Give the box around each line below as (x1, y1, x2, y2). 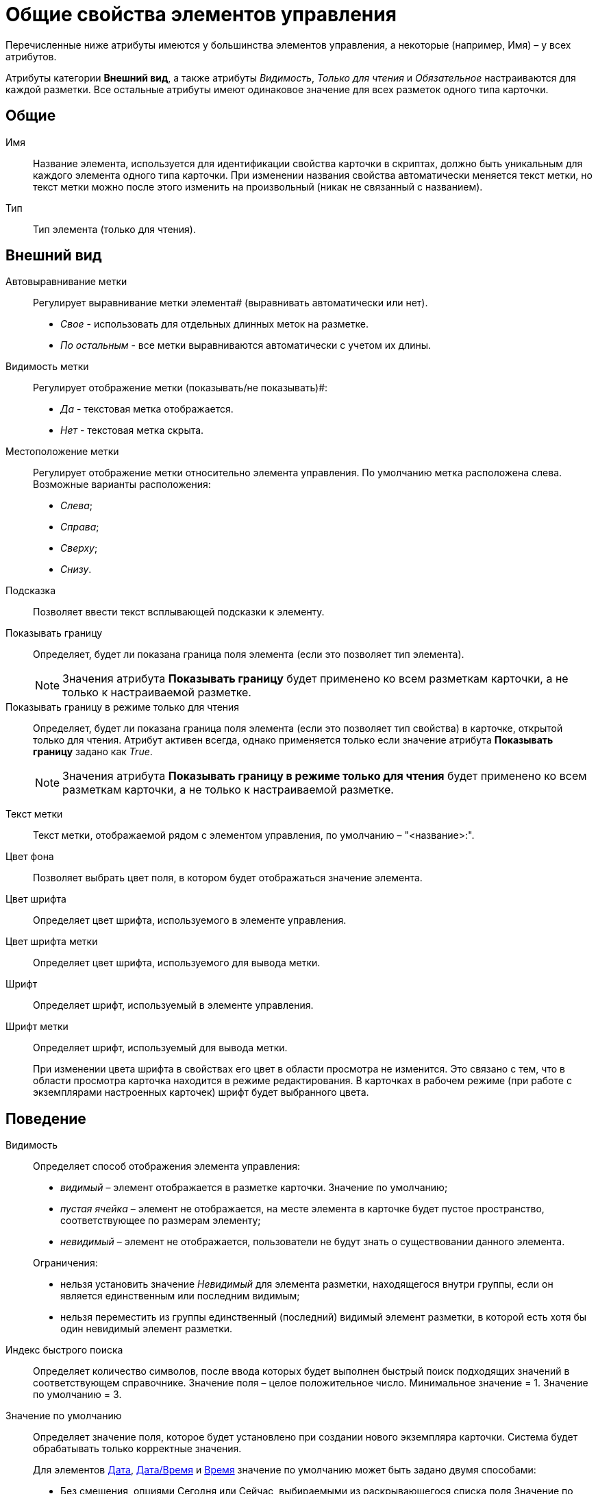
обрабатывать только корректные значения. (33, 1443, 242, 1455)
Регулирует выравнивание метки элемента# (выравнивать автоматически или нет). (33, 297, 428, 309)
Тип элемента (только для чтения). (33, 223, 196, 235)
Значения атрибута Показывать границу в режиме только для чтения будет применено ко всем (62, 769, 587, 783)
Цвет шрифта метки (5, 935, 98, 948)
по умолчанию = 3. (33, 1388, 122, 1401)
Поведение (5, 1110, 86, 1127)
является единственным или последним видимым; (60, 1290, 300, 1302)
